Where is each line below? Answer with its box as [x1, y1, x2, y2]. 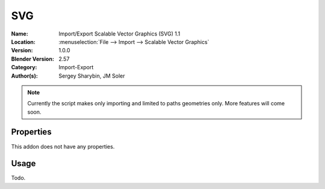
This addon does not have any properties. [11, 143, 115, 150]
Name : [11, 30, 28, 37]
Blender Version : [11, 55, 54, 63]
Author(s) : [11, 72, 39, 79]
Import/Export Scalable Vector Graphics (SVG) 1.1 [58, 30, 181, 37]
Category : [11, 64, 37, 71]
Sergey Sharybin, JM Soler [58, 72, 125, 79]
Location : [11, 38, 36, 45]
